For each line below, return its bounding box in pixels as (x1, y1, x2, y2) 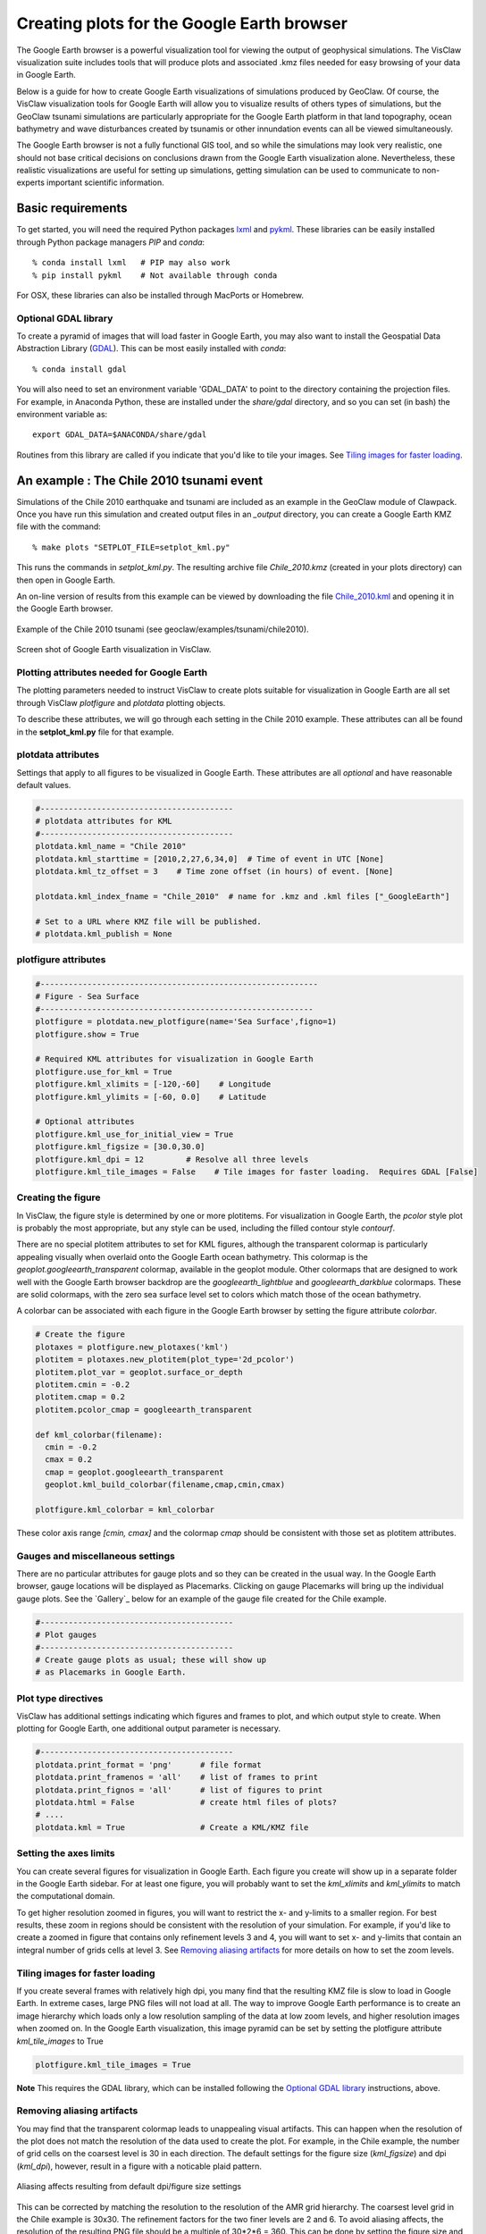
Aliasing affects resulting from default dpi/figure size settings (16, 2181, 241, 2192)
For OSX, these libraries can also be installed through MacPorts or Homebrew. (16, 290, 304, 300)
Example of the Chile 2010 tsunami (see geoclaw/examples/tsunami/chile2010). (16, 624, 309, 634)
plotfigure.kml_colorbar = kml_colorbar (35, 1504, 214, 1515)
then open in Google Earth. (16, 575, 116, 585)
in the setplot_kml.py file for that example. (16, 726, 174, 737)
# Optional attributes (35, 1117, 135, 1127)
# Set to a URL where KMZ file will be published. (35, 916, 263, 927)
